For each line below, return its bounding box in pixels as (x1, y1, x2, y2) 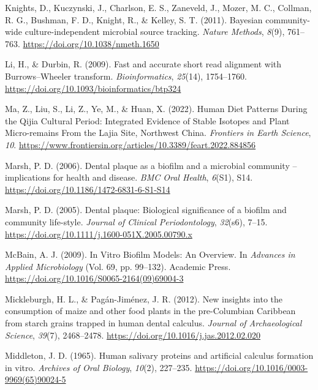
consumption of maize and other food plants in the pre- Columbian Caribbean (5, 304, 296, 317)
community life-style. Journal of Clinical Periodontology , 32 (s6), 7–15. (5, 215, 268, 228)
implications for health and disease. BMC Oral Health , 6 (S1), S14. (5, 171, 253, 184)
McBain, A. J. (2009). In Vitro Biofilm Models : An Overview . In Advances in (5, 248, 295, 261)
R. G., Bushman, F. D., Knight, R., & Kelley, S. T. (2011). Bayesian (5, 13, 263, 26)
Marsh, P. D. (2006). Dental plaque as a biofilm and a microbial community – (5, 159, 297, 171)
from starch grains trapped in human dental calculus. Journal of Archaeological (5, 317, 302, 329)
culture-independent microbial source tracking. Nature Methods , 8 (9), (25, 25, 285, 38)
